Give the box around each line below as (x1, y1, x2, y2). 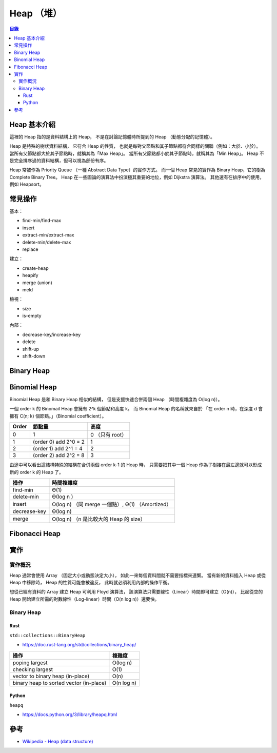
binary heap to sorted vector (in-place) (12, 679, 107, 686)
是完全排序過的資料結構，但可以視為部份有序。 (9, 157, 109, 164)
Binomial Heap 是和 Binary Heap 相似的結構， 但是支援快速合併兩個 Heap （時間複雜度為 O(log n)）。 (9, 396, 223, 402)
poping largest (12, 659, 48, 666)
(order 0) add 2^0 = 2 (32, 439, 85, 446)
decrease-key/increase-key (22, 331, 81, 338)
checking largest (12, 666, 53, 673)
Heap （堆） (9, 8, 62, 19)
